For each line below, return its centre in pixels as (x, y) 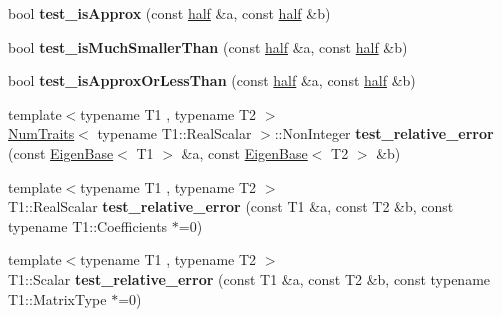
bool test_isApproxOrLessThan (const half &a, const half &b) (212, 80)
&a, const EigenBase (244, 152)
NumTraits (41, 133)
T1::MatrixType (57, 298)
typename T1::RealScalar (174, 133)
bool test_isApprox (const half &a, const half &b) (169, 13)
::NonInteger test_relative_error (384, 133)
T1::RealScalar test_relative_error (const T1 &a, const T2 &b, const (231, 206)
